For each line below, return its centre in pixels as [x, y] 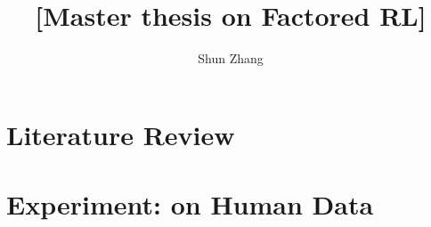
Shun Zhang [231, 58]
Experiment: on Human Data [190, 204]
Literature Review [121, 134]
